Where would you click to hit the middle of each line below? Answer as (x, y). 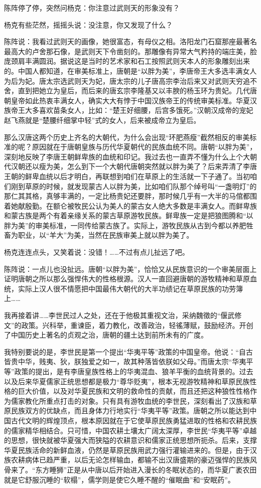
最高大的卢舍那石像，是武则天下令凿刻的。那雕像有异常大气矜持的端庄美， (127, 51)
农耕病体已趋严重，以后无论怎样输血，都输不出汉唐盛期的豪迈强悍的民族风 (134, 460)
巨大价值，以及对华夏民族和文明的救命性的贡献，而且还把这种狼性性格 (134, 391)
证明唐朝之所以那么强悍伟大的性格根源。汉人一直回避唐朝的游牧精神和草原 (127, 279)
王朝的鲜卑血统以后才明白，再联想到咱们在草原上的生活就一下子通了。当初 (127, 176)
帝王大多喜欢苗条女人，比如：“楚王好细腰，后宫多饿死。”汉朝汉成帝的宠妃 (132, 110)
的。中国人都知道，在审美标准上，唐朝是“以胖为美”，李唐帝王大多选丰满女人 (130, 70)
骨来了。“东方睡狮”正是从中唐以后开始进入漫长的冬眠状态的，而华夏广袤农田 (130, 469)
